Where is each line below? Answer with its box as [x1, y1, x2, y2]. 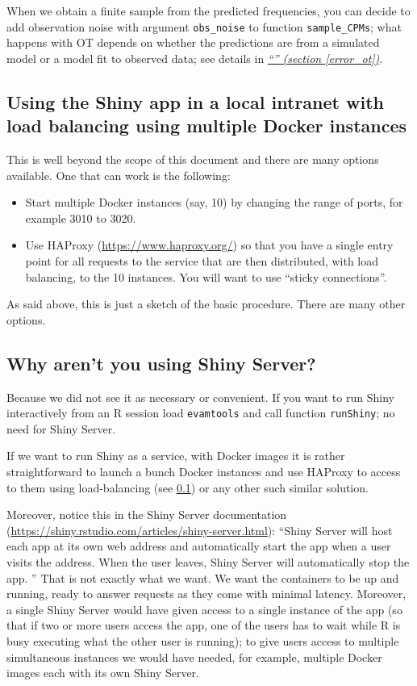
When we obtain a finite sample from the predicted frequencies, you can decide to [6, 2, 411, 19]
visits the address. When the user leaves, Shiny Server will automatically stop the [6, 553, 410, 570]
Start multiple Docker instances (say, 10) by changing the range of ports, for [25, 194, 403, 211]
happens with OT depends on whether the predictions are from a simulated [6, 34, 380, 51]
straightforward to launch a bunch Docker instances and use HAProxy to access [6, 463, 401, 480]
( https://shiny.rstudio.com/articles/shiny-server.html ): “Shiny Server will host [6, 521, 393, 538]
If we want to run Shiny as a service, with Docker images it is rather [6, 447, 345, 464]
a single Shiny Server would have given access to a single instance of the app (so [6, 600, 402, 617]
